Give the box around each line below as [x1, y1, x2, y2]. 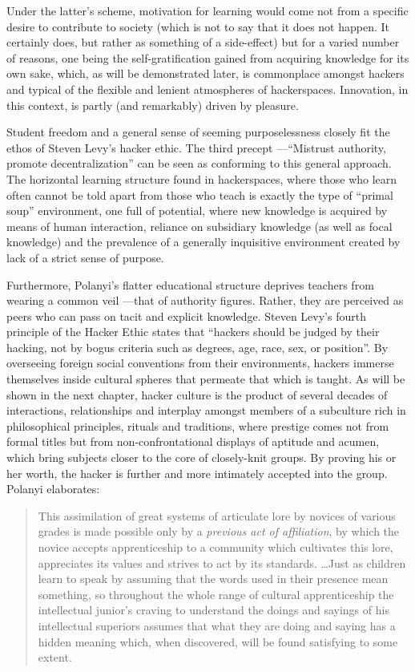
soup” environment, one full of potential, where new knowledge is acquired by [6, 202, 388, 219]
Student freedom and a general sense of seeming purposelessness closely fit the [6, 123, 390, 140]
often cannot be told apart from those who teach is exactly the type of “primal [6, 186, 393, 203]
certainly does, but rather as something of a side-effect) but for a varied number [6, 34, 400, 51]
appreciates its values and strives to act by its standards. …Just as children [38, 554, 406, 571]
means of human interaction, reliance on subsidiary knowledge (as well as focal [6, 217, 393, 234]
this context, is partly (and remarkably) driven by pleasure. [6, 96, 299, 113]
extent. [38, 649, 72, 666]
